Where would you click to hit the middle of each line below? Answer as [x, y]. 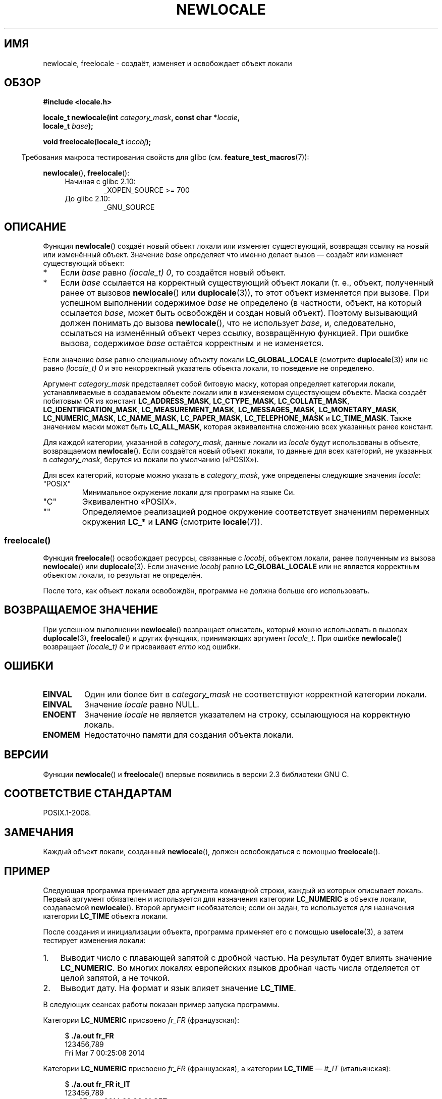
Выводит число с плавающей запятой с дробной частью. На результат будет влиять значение [246, 958]
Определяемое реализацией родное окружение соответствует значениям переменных [256, 512]
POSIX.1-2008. [67, 813]
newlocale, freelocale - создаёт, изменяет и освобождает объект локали [168, 63]
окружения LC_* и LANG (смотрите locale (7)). [172, 522]
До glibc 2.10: [87, 199]
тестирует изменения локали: [94, 941]
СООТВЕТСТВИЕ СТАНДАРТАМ [88, 793]
